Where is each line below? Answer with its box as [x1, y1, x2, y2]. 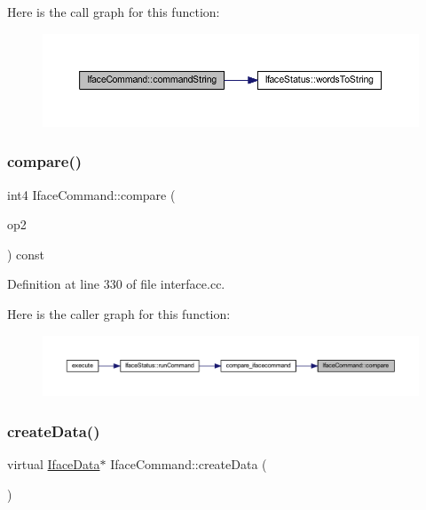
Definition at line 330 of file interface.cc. [7, 275, 225, 293]
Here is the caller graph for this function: [7, 305, 231, 323]
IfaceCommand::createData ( [110, 455, 267, 474]
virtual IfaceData [7, 455, 100, 474]
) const [7, 244, 45, 263]
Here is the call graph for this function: [7, 3, 220, 20]
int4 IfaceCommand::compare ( [7, 185, 176, 203]
